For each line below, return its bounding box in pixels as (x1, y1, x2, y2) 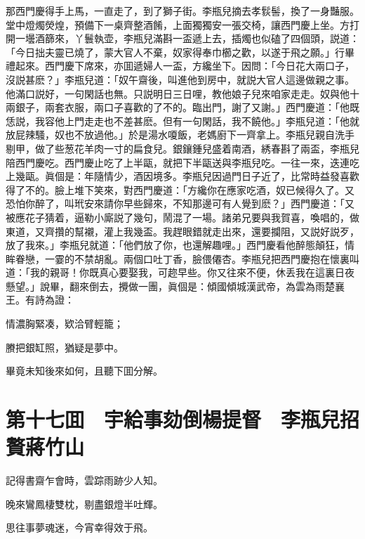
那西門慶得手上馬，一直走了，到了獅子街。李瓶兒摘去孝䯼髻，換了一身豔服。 (6, 4, 359, 18)
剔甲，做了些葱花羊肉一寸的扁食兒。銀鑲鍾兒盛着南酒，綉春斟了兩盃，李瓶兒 (6, 141, 359, 155)
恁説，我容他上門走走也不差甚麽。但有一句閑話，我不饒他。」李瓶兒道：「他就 (6, 113, 359, 128)
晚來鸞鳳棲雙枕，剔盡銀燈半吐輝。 (6, 496, 163, 511)
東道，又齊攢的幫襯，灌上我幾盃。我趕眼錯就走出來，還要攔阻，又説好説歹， (6, 223, 359, 238)
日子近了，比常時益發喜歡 (241, 169, 359, 183)
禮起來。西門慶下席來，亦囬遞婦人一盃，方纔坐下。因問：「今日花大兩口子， (6, 58, 354, 73)
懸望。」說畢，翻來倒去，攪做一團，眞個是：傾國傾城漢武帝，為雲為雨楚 (6, 278, 335, 293)
